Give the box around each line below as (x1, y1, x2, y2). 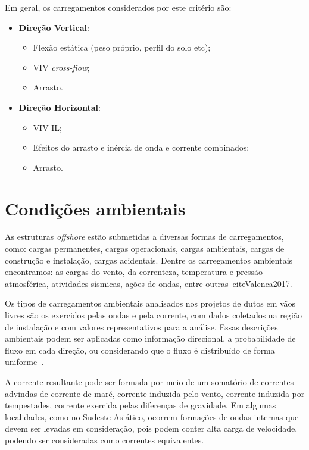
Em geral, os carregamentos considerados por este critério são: (5, 1, 232, 13)
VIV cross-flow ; (33, 61, 90, 73)
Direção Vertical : (18, 21, 89, 33)
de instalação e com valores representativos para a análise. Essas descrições (5, 320, 278, 333)
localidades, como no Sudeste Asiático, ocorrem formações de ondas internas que (5, 410, 299, 423)
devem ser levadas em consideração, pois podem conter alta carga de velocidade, (5, 422, 298, 435)
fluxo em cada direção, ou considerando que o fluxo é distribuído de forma (5, 343, 275, 356)
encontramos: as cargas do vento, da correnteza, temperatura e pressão (5, 265, 263, 278)
